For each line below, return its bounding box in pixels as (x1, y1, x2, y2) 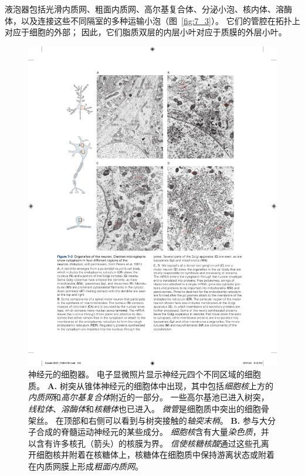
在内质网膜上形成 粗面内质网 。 (28, 460, 143, 472)
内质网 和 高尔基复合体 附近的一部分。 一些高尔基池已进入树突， (28, 391, 269, 403)
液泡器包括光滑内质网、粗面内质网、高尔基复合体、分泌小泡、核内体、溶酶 (5, 3, 292, 15)
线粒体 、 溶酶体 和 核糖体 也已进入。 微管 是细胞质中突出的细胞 (28, 402, 261, 414)
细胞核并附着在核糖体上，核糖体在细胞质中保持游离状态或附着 (36, 448, 274, 461)
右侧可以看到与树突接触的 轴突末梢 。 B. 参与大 (88, 414, 267, 426)
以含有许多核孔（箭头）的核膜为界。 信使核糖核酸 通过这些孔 (28, 437, 261, 449)
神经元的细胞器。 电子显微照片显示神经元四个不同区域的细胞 (28, 368, 261, 380)
